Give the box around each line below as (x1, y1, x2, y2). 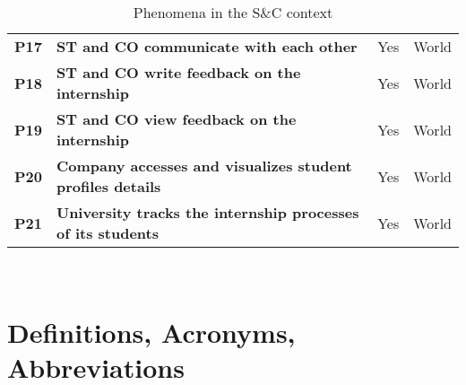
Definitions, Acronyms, (7, 313, 296, 350)
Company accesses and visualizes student (56, 155, 352, 176)
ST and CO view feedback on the (56, 109, 297, 129)
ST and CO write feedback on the (56, 62, 301, 83)
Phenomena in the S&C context (133, 2, 333, 22)
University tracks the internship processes (56, 202, 359, 223)
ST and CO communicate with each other (56, 36, 358, 57)
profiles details (56, 176, 161, 197)
